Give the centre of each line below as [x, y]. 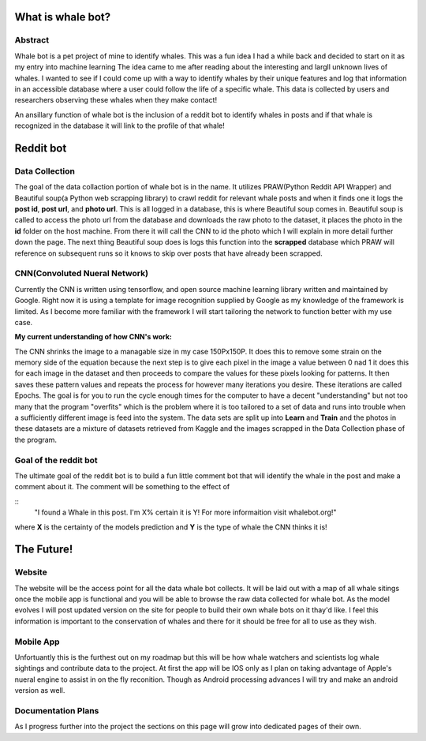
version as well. [40, 690]
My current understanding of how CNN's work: [93, 337]
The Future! [44, 550]
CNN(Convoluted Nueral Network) [82, 274]
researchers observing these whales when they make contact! [116, 100]
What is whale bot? [62, 17]
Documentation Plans [57, 710]
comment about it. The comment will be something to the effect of [122, 487]
